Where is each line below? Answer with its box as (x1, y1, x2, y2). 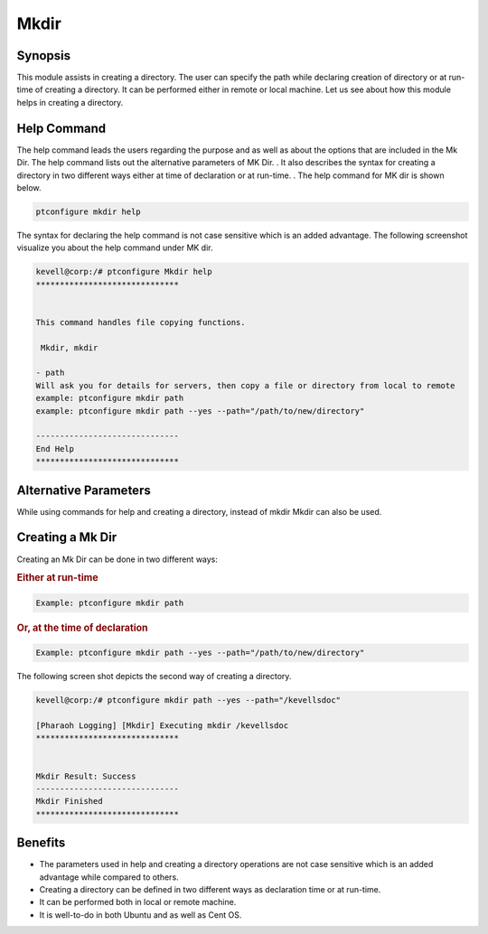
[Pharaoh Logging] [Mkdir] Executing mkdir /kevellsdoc (35, 720, 289, 731)
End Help (35, 444, 75, 453)
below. (16, 182, 42, 193)
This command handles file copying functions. (35, 317, 246, 327)
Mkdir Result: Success (35, 771, 136, 781)
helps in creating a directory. (16, 97, 124, 107)
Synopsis (16, 48, 71, 63)
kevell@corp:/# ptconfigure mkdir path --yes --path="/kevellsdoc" (35, 696, 342, 705)
